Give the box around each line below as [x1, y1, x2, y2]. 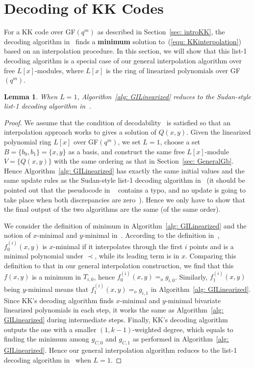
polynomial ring [4, 137, 51, 147]
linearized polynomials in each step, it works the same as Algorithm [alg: [4, 305, 224, 315]
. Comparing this [185, 251, 236, 261]
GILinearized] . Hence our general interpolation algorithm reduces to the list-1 [4, 344, 237, 355]
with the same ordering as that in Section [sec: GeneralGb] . [54, 156, 234, 166]
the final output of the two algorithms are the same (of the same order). [4, 204, 221, 214]
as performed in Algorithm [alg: [132, 334, 229, 344]
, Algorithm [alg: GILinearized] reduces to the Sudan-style [77, 91, 251, 101]
